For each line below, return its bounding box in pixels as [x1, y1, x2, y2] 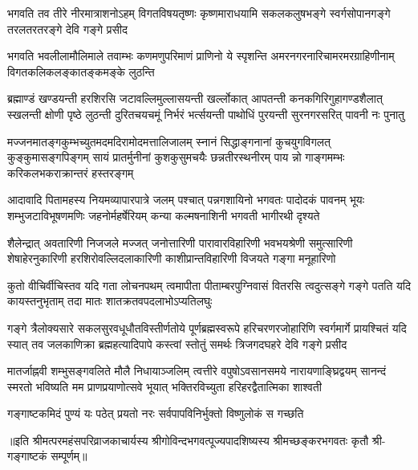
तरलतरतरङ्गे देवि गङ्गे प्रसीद [7, 20, 128, 37]
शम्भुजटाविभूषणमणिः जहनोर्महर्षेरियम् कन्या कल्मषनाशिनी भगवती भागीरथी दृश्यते [7, 206, 320, 223]
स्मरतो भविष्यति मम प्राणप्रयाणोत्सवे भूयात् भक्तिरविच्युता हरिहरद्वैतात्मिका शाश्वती [7, 378, 322, 394]
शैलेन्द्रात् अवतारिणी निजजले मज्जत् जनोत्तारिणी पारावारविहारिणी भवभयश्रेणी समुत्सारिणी [7, 234, 353, 251]
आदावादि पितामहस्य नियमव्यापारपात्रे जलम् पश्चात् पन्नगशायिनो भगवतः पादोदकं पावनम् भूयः [7, 191, 365, 208]
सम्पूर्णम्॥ [51, 448, 87, 464]
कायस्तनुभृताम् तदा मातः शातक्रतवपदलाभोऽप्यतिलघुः [7, 292, 213, 309]
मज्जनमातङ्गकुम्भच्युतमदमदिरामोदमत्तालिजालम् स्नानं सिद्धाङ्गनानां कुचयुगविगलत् [7, 133, 331, 149]
